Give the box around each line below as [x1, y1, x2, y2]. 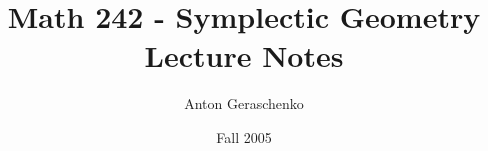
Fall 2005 [216, 126, 272, 147]
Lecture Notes [144, 35, 344, 76]
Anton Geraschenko [184, 93, 304, 114]
